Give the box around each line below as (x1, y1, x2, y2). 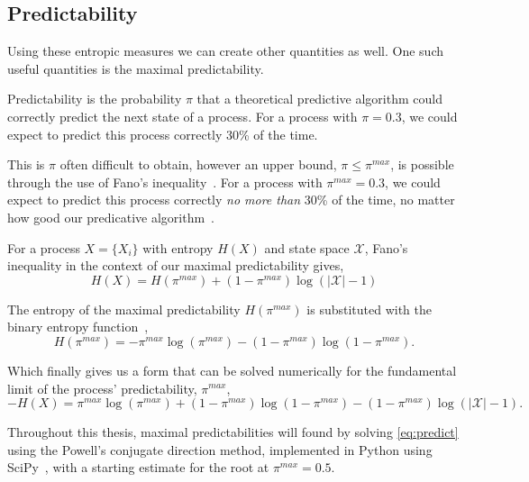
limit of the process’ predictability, (7, 378, 197, 397)
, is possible (390, 155, 454, 174)
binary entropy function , (7, 317, 149, 336)
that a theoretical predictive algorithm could (196, 89, 442, 108)
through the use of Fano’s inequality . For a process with (7, 172, 323, 191)
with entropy (142, 238, 214, 257)
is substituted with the (306, 299, 433, 318)
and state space (264, 238, 350, 257)
